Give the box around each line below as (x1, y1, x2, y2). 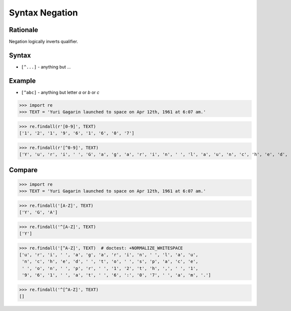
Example (9, 77, 36, 85)
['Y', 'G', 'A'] (19, 210, 58, 215)
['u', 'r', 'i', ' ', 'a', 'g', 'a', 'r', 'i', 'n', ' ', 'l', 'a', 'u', (19, 252, 198, 258)
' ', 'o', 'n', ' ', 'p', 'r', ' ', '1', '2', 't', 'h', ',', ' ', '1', (22, 265, 198, 271)
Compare (9, 165, 38, 174)
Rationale (9, 26, 38, 34)
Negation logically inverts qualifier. (9, 39, 79, 45)
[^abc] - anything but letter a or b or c (21, 89, 99, 95)
